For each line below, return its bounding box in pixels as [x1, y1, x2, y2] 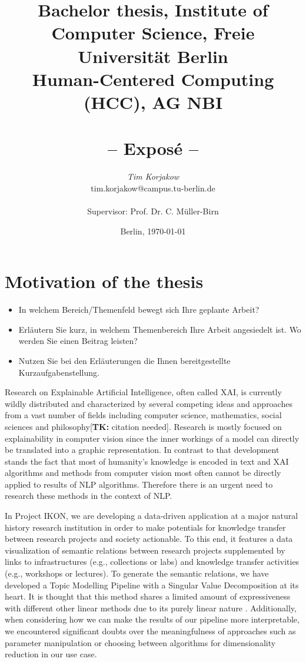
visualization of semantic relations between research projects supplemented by [5, 544, 285, 556]
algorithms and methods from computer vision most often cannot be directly [5, 466, 281, 479]
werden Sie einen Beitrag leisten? [18, 335, 138, 347]
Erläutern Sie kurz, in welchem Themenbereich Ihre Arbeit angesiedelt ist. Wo [18, 323, 301, 335]
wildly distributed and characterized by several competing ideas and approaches [5, 397, 292, 409]
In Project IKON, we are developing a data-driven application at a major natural [5, 509, 298, 522]
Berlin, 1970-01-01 [120, 224, 186, 237]
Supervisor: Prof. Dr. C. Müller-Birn [87, 205, 219, 217]
